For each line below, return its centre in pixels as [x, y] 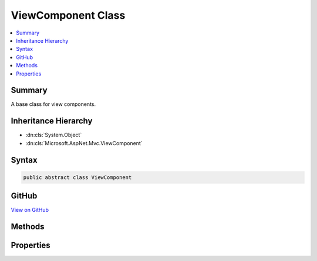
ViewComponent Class [68, 15]
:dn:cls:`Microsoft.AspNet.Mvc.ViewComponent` [84, 143]
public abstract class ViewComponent [77, 177]
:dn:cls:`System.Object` [54, 135]
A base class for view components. [53, 104]
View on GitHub [30, 210]
